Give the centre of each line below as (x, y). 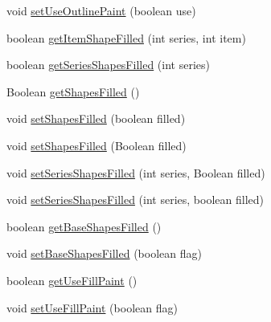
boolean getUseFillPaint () (72, 280)
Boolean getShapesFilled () (73, 91)
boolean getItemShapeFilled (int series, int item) (126, 37)
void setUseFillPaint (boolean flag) (92, 307)
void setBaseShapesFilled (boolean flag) (104, 253)
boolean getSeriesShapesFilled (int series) (108, 65)
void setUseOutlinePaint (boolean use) (101, 10)
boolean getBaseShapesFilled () (84, 226)
